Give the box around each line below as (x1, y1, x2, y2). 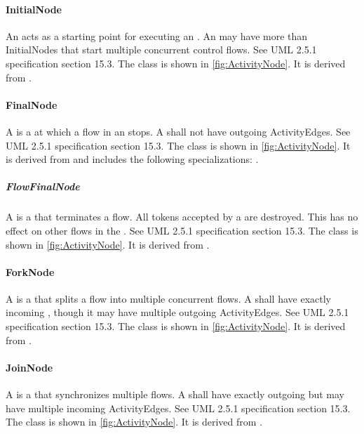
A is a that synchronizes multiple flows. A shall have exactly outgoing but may (6, 387, 345, 402)
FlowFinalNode (6, 179, 80, 194)
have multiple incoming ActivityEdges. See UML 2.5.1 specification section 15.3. (6, 400, 351, 415)
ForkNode (6, 264, 55, 279)
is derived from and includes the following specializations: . (6, 152, 259, 166)
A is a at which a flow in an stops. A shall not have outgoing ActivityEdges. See (6, 124, 351, 138)
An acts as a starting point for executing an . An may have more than (6, 28, 308, 43)
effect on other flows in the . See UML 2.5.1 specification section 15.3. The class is (6, 223, 358, 237)
